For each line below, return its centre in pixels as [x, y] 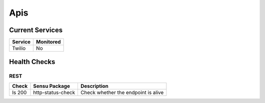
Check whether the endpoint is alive [122, 92]
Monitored [49, 42]
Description [94, 86]
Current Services [36, 30]
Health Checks [32, 62]
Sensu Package [52, 86]
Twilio [19, 48]
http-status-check [54, 92]
